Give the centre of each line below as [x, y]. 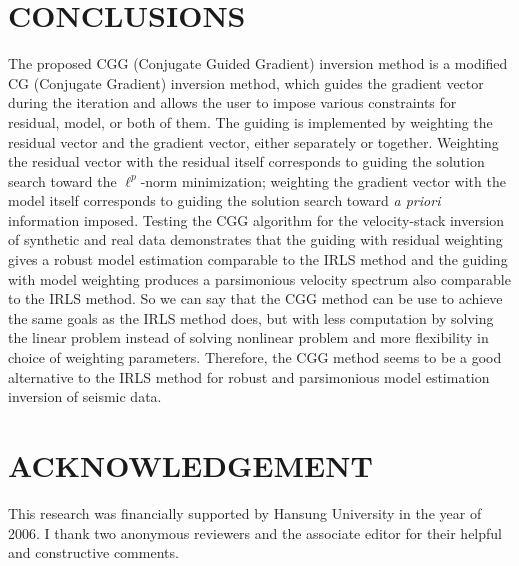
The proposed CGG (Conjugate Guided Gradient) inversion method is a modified [258, 63]
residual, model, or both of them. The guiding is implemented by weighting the [250, 121]
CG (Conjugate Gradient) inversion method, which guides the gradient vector [246, 82]
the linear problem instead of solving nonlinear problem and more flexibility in [248, 337]
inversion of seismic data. [85, 396]
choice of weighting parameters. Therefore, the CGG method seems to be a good [255, 357]
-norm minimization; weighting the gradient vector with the [323, 180]
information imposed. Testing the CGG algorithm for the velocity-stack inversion [256, 219]
